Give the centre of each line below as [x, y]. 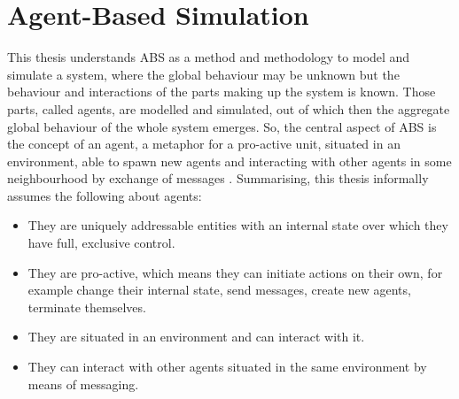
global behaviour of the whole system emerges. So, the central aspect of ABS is [222, 126]
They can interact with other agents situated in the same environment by [227, 367]
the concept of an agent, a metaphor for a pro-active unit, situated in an [204, 144]
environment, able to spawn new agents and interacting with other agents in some [229, 161]
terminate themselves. [87, 307]
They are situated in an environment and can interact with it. [196, 337]
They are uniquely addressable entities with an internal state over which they [238, 225]
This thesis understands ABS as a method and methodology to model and [209, 57]
